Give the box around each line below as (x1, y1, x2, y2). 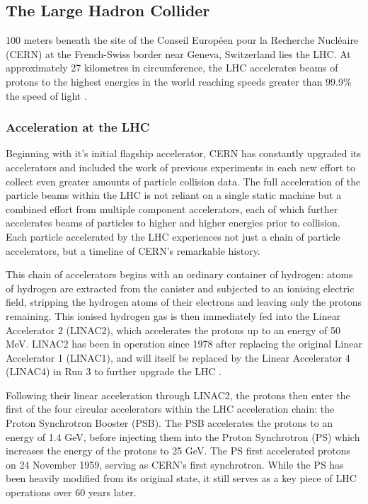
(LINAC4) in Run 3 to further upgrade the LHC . (6, 364, 222, 379)
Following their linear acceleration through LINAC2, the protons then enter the (6, 387, 350, 402)
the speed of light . (6, 88, 87, 103)
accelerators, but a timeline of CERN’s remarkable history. (6, 243, 260, 258)
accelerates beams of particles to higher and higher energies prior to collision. (6, 215, 340, 230)
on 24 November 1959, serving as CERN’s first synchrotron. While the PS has (6, 457, 344, 471)
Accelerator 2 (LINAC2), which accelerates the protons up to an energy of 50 (6, 322, 340, 337)
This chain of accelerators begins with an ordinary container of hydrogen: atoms (6, 267, 353, 282)
